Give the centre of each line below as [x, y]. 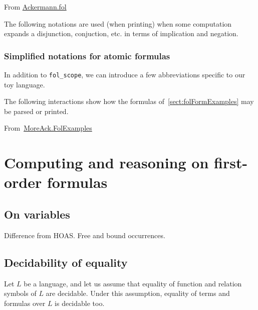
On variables [37, 214]
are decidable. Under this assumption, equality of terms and [138, 293]
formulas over [25, 303]
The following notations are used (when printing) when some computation [118, 23]
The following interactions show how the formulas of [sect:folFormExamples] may [129, 101]
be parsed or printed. [36, 111]
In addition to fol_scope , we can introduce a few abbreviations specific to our [125, 74]
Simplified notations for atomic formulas [87, 56]
